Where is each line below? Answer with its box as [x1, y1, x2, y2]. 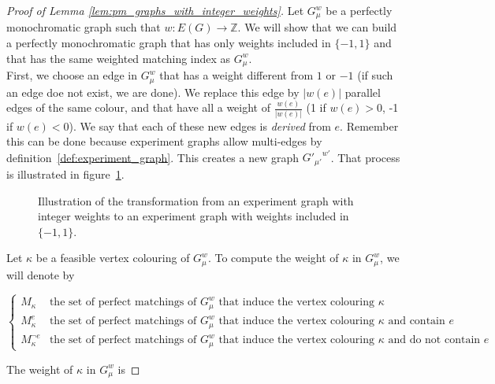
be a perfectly [326, 2, 393, 18]
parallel [344, 83, 381, 100]
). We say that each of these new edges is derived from [69, 117, 331, 134]
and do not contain [388, 334, 481, 346]
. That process [330, 149, 400, 165]
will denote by [6, 266, 75, 282]
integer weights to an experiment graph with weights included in [38, 208, 349, 224]
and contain [388, 316, 445, 327]
